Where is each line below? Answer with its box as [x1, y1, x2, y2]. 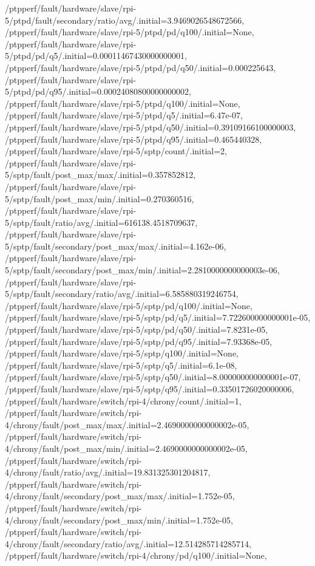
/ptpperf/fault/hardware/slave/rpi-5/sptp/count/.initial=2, [5, 145, 227, 157]
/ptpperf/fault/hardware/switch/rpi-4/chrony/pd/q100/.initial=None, [5, 549, 267, 562]
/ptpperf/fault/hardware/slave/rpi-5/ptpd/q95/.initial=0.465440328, [5, 132, 262, 145]
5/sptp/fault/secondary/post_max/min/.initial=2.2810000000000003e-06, [5, 264, 280, 276]
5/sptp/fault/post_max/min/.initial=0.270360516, [5, 192, 194, 205]
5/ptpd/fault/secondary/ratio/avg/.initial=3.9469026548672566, [5, 13, 245, 26]
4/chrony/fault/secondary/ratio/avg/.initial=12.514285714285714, [5, 537, 251, 550]
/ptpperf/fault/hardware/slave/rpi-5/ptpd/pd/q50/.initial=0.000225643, [5, 61, 276, 73]
